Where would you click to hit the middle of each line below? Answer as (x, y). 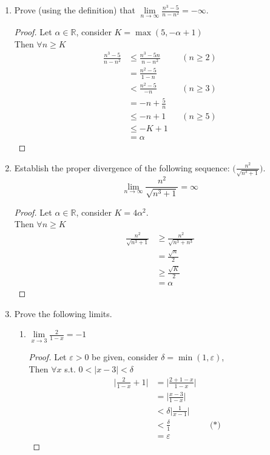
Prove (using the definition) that (75, 10)
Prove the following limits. (63, 313)
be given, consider (125, 357)
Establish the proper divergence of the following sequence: (122, 167)
